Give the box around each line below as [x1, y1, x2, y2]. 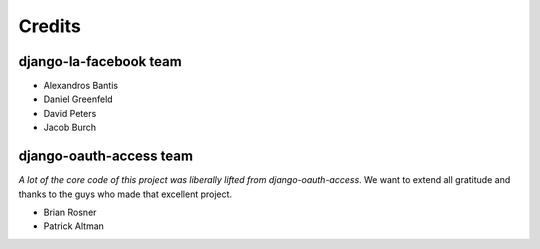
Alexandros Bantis [43, 80, 119, 92]
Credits [18, 15, 82, 37]
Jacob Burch [43, 121, 97, 134]
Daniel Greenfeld [43, 93, 114, 105]
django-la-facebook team [18, 53, 182, 70]
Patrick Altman [43, 220, 105, 232]
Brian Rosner [43, 206, 97, 218]
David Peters [43, 107, 97, 119]
